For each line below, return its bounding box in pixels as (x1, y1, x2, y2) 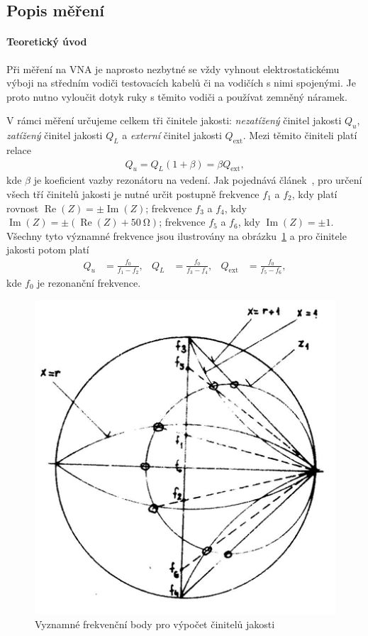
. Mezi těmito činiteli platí (242, 128, 357, 143)
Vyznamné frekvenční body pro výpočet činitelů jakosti (35, 616, 275, 631)
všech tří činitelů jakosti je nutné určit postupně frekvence (6, 186, 260, 201)
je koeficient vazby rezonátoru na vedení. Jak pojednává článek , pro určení (33, 172, 362, 187)
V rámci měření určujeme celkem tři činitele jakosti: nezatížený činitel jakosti (6, 113, 342, 128)
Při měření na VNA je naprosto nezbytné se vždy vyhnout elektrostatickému (6, 61, 340, 76)
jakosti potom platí (6, 242, 89, 257)
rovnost (6, 200, 39, 215)
